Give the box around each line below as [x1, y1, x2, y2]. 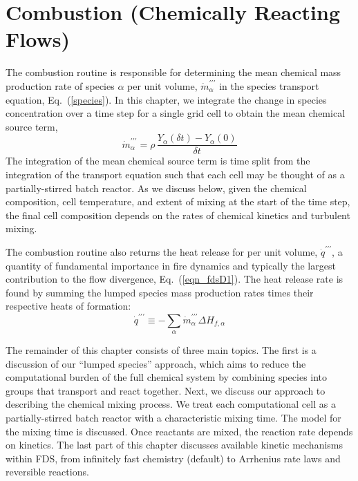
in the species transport [219, 78, 319, 93]
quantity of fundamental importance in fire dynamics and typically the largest [6, 258, 336, 272]
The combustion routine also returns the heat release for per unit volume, [6, 244, 318, 258]
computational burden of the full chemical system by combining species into [6, 370, 328, 384]
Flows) [6, 25, 70, 53]
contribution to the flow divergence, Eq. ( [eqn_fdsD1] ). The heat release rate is [6, 272, 343, 286]
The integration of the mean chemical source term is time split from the [6, 153, 310, 168]
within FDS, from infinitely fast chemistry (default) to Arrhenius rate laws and [6, 451, 341, 465]
